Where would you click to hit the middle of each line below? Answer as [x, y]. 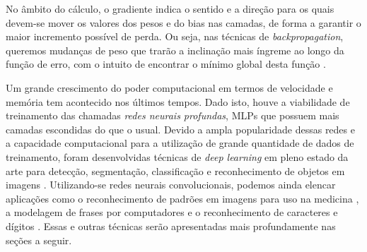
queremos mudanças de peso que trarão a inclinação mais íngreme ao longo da [175, 50]
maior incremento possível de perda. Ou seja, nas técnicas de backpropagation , [175, 36]
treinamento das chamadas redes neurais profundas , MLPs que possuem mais [173, 115]
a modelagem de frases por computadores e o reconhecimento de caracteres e [172, 212]
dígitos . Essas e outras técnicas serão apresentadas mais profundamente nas [171, 226]
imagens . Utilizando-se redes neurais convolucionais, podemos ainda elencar [171, 185]
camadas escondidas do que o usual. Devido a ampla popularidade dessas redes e [180, 129]
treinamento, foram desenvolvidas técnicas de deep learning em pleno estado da [177, 156]
